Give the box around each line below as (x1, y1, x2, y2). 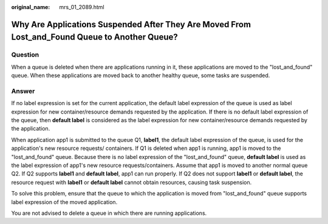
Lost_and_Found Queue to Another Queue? (11, 32, 179, 42)
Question (11, 50, 39, 59)
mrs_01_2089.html (59, 4, 104, 10)
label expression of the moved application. (11, 198, 118, 206)
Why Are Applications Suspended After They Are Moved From (11, 19, 251, 30)
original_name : (11, 4, 50, 10)
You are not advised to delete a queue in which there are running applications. (11, 209, 207, 217)
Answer (11, 87, 35, 95)
